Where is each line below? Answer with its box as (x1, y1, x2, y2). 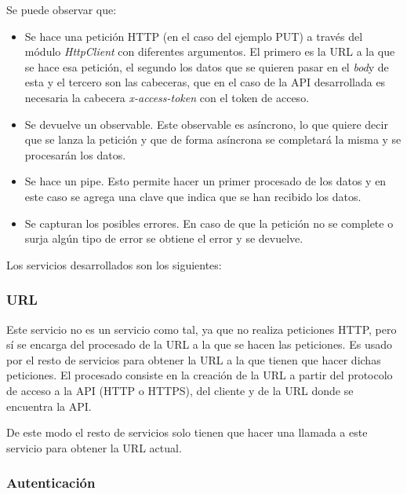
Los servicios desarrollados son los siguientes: (6, 256, 222, 273)
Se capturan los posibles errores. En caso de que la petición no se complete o (24, 214, 394, 231)
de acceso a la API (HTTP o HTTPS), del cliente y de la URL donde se (6, 382, 354, 398)
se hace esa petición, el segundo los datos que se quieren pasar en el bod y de (24, 58, 389, 75)
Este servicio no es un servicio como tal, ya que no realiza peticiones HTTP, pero (6, 320, 397, 337)
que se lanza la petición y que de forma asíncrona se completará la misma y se (24, 131, 402, 148)
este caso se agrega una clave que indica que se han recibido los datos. (24, 188, 362, 204)
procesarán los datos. (24, 146, 126, 163)
